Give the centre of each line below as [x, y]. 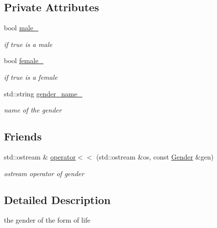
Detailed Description [57, 199]
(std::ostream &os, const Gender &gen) [155, 156]
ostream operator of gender [44, 173]
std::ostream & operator [40, 156]
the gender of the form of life [47, 220]
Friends [23, 136]
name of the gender [33, 110]
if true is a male [28, 44]
